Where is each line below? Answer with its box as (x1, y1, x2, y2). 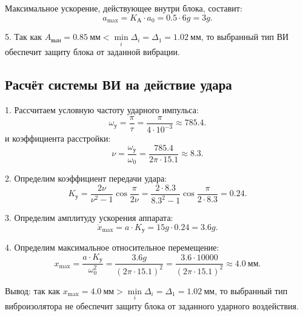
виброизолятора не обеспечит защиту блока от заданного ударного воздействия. (5, 299, 299, 312)
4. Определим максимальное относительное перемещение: (5, 241, 219, 254)
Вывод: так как (5, 284, 61, 297)
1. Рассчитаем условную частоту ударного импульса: (5, 104, 199, 116)
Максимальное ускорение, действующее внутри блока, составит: (5, 2, 242, 14)
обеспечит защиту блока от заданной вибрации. (5, 45, 180, 58)
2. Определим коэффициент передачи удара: (5, 172, 167, 185)
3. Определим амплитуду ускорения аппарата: (5, 211, 173, 224)
